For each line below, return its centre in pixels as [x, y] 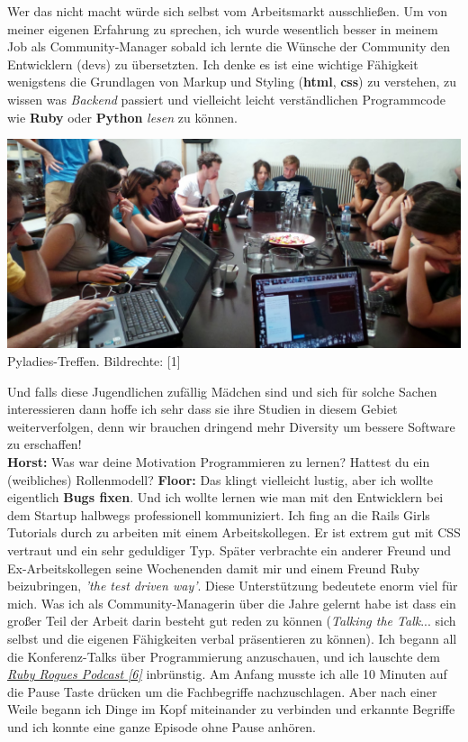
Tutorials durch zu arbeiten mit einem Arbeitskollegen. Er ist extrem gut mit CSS [234, 532]
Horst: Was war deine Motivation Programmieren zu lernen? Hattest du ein [219, 462]
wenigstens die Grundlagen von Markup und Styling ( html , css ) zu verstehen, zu [232, 82]
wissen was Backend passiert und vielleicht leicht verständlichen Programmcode [226, 99]
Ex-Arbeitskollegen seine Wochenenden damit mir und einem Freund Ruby [214, 568]
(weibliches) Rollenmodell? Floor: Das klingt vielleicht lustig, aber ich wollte [220, 479]
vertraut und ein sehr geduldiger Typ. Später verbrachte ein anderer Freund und [229, 550]
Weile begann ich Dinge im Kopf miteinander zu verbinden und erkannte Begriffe [231, 709]
